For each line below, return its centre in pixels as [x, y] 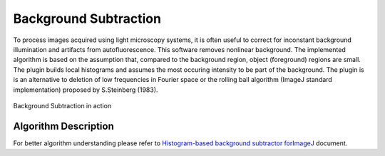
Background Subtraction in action [62, 105]
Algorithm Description [63, 126]
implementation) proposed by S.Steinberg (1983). [86, 90]
